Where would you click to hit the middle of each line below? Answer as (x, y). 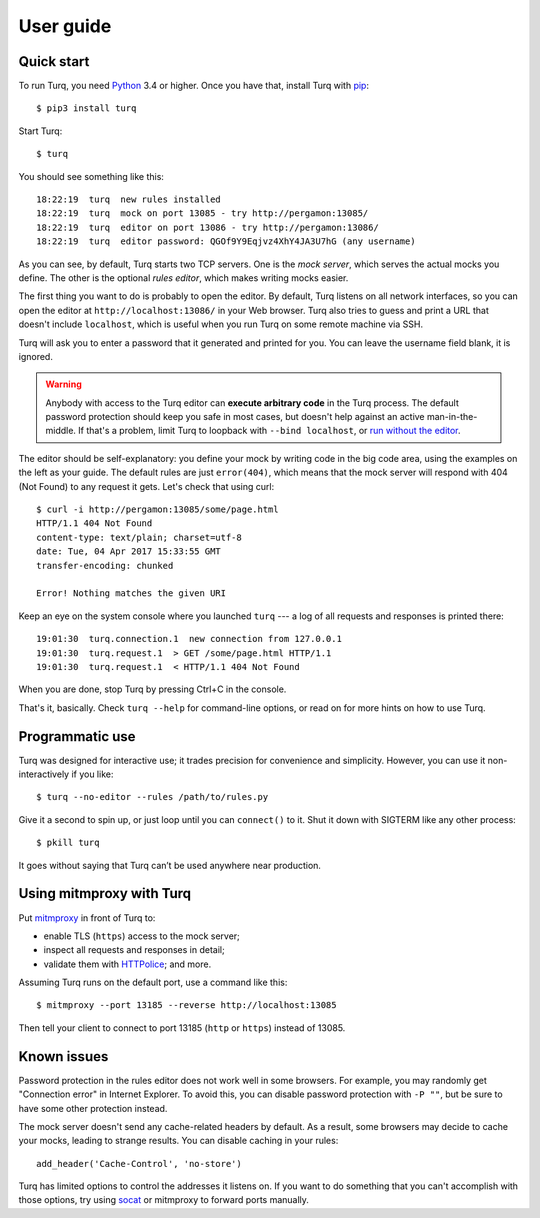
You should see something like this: (91, 176)
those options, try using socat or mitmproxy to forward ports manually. (164, 1200)
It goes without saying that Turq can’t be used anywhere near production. (170, 865)
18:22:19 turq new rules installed (129, 199)
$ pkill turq (68, 843)
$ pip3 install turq (86, 108)
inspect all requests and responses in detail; (134, 950)
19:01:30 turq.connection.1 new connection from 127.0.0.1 (189, 639)
